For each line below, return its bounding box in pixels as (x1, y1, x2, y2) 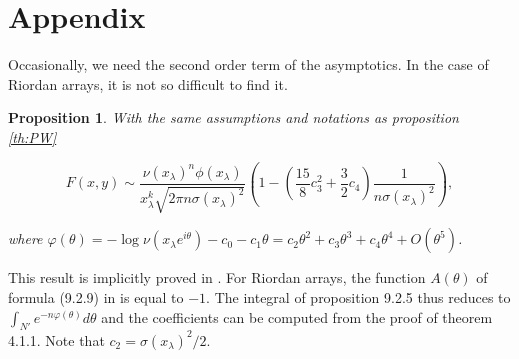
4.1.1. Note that (8, 329, 105, 350)
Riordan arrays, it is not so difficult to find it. (8, 73, 288, 94)
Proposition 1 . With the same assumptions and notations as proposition (8, 107, 459, 128)
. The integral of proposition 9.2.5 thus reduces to (206, 287, 511, 308)
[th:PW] (8, 126, 57, 147)
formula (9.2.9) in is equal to (8, 287, 184, 308)
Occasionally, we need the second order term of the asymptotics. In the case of (8, 54, 489, 75)
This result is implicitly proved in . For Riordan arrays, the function (8, 267, 426, 288)
